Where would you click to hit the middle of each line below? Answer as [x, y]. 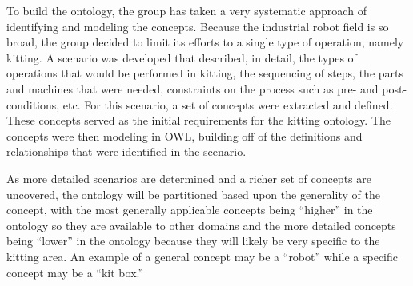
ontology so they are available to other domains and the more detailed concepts [201, 225]
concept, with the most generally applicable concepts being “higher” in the [190, 210]
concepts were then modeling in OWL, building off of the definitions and [184, 135]
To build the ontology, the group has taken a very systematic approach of [186, 10]
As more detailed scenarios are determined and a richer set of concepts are [189, 178]
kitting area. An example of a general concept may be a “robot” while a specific [202, 256]
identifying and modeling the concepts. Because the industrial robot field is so [198, 26]
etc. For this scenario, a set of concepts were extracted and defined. [228, 104]
